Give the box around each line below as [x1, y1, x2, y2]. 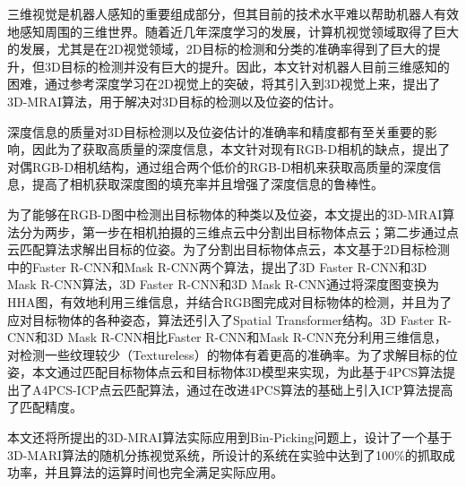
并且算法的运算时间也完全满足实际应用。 [44, 463, 283, 482]
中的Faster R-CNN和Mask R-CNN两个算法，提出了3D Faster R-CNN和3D [7, 257, 427, 276]
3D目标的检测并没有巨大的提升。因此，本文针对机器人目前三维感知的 [44, 56, 450, 75]
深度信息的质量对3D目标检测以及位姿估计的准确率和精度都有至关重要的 [7, 122, 425, 141]
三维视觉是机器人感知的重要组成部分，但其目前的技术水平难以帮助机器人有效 [7, 4, 459, 22]
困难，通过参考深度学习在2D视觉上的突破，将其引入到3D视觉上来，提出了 [7, 74, 441, 93]
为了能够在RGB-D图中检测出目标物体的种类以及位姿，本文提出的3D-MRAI [7, 204, 443, 223]
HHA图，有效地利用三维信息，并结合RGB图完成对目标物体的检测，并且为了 [7, 292, 453, 311]
